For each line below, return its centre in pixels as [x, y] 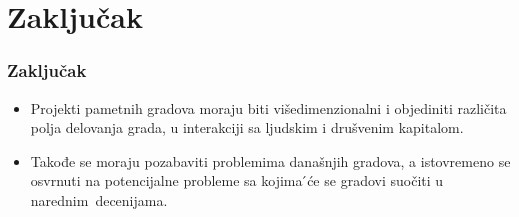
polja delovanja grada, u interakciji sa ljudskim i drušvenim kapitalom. [247, 127]
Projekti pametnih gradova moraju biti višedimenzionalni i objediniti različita [268, 107]
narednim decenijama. [99, 199]
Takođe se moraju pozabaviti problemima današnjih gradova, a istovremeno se [270, 160]
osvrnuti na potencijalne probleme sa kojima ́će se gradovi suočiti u [237, 180]
